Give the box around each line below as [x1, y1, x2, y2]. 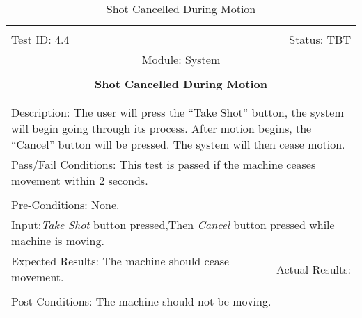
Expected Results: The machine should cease [11, 253, 230, 269]
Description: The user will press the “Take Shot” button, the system [11, 104, 344, 120]
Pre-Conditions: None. [11, 196, 120, 212]
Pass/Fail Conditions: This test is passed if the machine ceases [11, 156, 316, 172]
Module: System [141, 51, 221, 67]
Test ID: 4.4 [11, 31, 70, 47]
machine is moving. [11, 233, 104, 249]
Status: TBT [289, 31, 351, 47]
